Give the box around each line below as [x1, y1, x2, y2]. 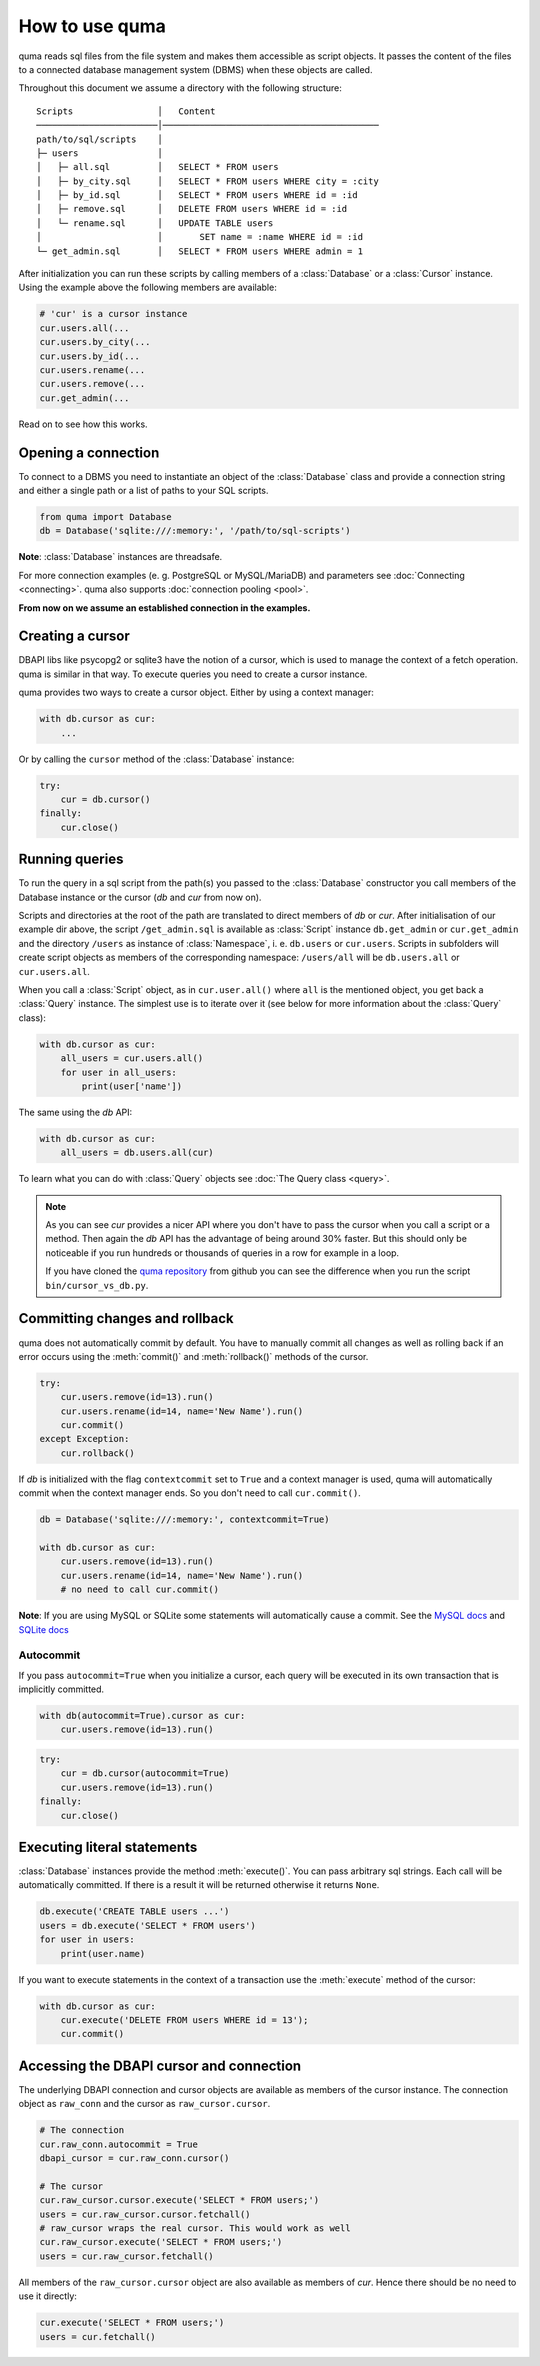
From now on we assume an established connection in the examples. [18, 601, 311, 614]
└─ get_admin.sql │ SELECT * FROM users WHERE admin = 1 [36, 245, 364, 257]
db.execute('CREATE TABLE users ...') [39, 1906, 230, 1917]
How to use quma [18, 15, 167, 37]
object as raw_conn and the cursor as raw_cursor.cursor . [18, 2098, 271, 2110]
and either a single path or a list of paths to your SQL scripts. [18, 485, 269, 497]
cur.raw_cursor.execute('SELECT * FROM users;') [39, 2236, 283, 2248]
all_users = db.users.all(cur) [60, 1147, 214, 1159]
